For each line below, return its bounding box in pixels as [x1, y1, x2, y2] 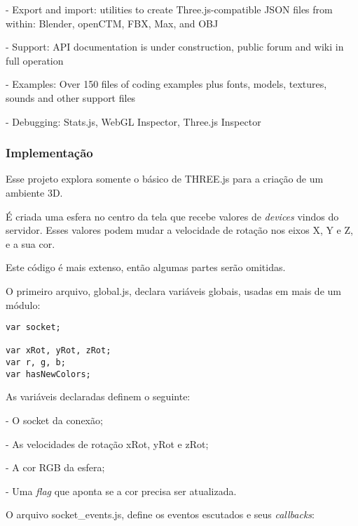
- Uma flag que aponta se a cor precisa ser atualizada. [6, 483, 237, 498]
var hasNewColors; [6, 369, 91, 379]
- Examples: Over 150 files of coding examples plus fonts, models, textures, [6, 77, 327, 91]
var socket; [6, 322, 61, 333]
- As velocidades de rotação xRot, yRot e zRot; [6, 436, 209, 451]
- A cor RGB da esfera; [6, 460, 105, 475]
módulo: [6, 297, 41, 312]
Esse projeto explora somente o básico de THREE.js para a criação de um [6, 171, 324, 186]
